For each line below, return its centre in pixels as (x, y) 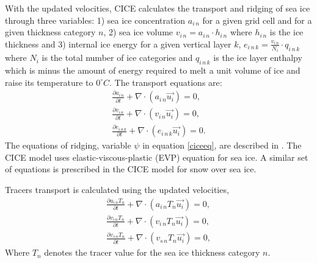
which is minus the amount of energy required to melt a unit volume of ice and (153, 70)
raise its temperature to (49, 82)
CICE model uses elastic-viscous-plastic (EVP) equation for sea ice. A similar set (157, 157)
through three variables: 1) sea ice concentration (95, 20)
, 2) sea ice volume (138, 32)
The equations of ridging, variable (68, 145)
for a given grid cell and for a (257, 20)
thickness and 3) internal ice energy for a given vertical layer (118, 44)
